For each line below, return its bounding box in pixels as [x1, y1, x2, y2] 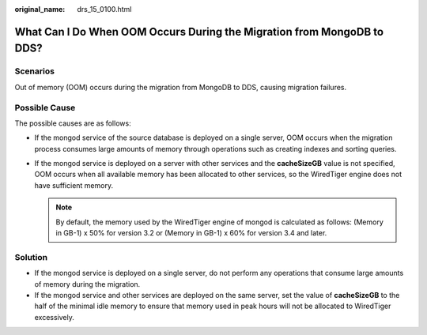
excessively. [34, 312, 75, 322]
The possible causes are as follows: [14, 119, 131, 128]
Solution [14, 251, 48, 262]
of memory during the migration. [34, 279, 141, 288]
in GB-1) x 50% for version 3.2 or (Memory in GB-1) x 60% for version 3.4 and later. [55, 228, 327, 238]
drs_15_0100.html [77, 5, 132, 13]
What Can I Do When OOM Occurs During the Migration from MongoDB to [14, 24, 384, 39]
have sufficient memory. [34, 180, 114, 190]
